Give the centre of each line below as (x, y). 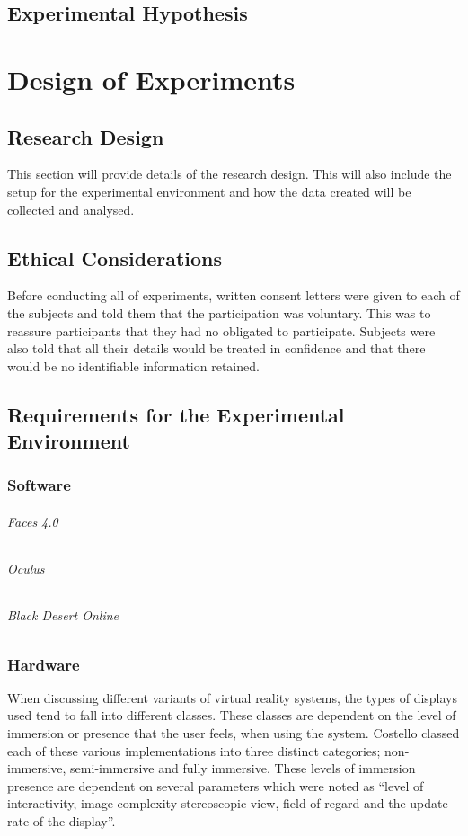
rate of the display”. (62, 820)
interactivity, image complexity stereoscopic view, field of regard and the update (228, 803)
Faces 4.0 (33, 521)
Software (39, 485)
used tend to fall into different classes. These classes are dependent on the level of (232, 715)
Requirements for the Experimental (176, 414)
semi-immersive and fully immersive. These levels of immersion (243, 768)
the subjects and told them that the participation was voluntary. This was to (219, 312)
